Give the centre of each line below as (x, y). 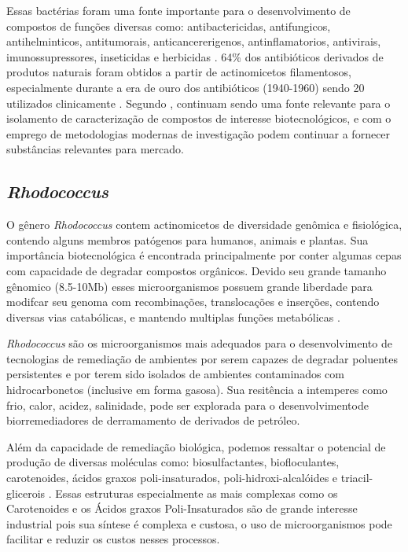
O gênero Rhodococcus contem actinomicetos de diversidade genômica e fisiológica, (204, 224)
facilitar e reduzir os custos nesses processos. (113, 539)
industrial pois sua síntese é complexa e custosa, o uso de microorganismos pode (199, 523)
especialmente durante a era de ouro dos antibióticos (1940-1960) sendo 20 (186, 87)
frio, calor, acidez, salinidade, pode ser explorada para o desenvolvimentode (187, 405)
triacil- (357, 478)
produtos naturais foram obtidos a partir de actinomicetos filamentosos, (179, 72)
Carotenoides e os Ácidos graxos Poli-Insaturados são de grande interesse (182, 508)
